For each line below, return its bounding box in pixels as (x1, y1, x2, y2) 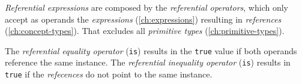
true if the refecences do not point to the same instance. (5, 68, 213, 80)
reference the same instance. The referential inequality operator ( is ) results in (5, 56, 291, 69)
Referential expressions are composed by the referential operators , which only (5, 1, 288, 13)
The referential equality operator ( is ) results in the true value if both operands (5, 44, 297, 57)
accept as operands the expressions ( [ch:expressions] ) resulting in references (5, 13, 282, 25)
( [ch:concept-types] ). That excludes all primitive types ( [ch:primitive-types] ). (5, 24, 285, 37)
